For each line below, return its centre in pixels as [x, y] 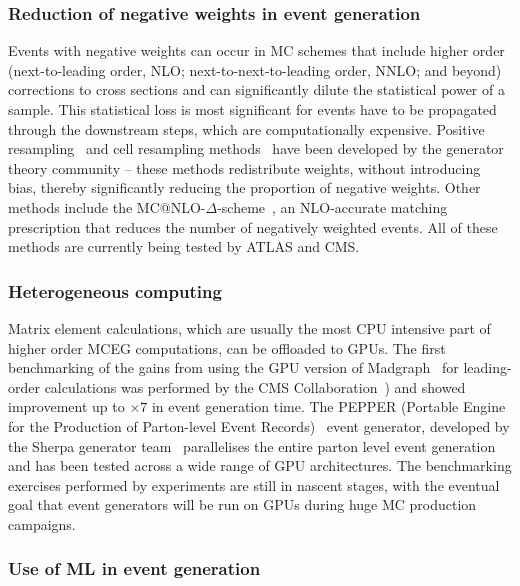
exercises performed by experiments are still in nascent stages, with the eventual [254, 484]
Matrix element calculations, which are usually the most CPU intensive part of [249, 327]
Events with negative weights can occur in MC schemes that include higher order [256, 50]
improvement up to [66, 406]
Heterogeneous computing [115, 290]
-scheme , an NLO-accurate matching [332, 206]
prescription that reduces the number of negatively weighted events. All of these [253, 226]
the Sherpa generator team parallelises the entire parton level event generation [252, 445]
